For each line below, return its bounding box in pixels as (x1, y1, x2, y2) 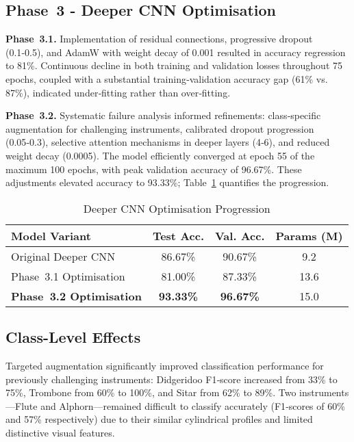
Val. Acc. (215, 227, 265, 244)
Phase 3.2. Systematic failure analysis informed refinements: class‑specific (5, 108, 321, 122)
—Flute (5, 398, 38, 413)
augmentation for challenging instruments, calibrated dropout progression (5, 121, 314, 135)
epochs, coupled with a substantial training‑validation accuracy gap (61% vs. (5, 71, 328, 86)
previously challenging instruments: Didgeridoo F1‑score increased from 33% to (5, 372, 338, 386)
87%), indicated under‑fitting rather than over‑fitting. (5, 85, 231, 99)
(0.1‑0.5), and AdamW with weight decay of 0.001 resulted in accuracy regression (5, 44, 346, 59)
